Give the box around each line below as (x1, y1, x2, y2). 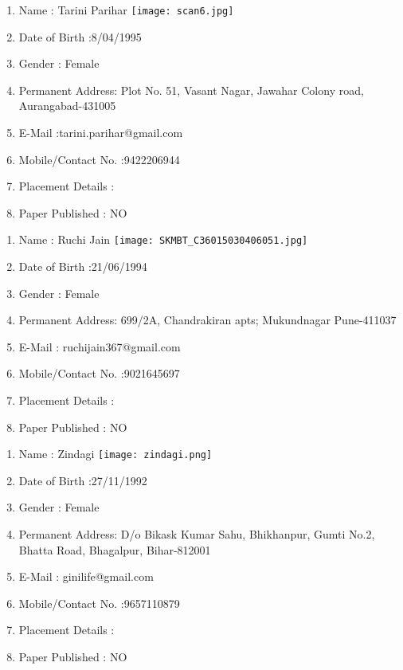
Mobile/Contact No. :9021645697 (18, 365, 180, 382)
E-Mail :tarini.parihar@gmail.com (18, 124, 183, 141)
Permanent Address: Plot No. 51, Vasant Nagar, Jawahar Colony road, (18, 81, 364, 98)
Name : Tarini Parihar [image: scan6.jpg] (18, 2, 234, 18)
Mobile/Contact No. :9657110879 (18, 594, 180, 611)
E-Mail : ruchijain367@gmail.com (18, 338, 181, 355)
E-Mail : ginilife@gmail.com (18, 568, 154, 585)
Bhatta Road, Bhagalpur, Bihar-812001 (18, 541, 211, 558)
